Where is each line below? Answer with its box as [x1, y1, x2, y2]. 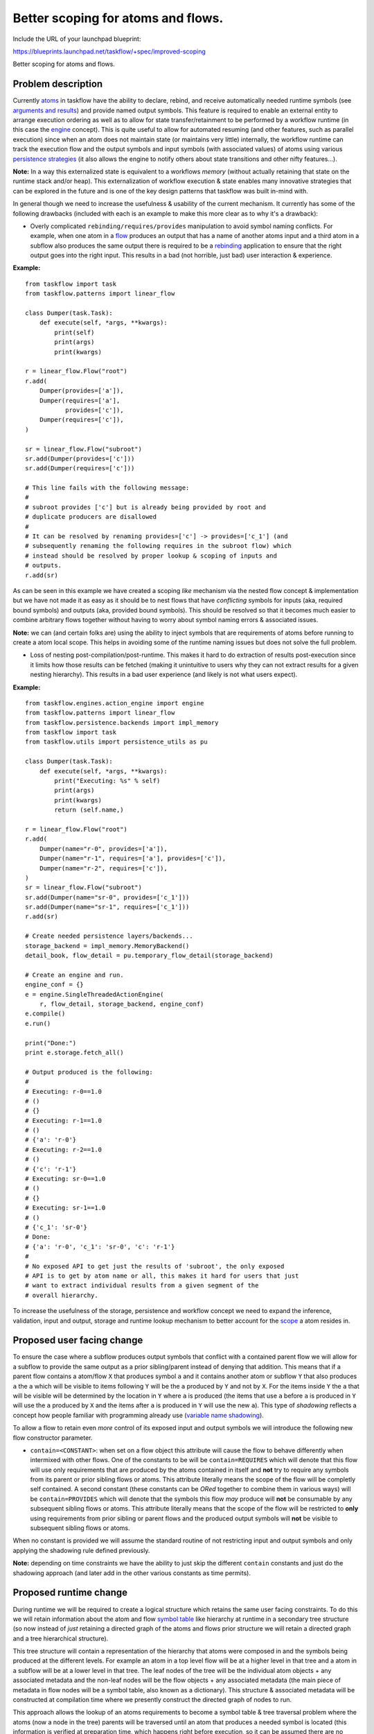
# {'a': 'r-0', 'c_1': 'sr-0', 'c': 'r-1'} [25, 1242, 175, 1251]
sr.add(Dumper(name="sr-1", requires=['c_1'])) [25, 903, 190, 911]
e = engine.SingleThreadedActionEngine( [25, 990, 164, 998]
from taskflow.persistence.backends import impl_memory [25, 719, 219, 726]
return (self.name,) [54, 806, 124, 814]
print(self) [54, 328, 95, 336]
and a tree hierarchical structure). [12, 1634, 109, 1642]
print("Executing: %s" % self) [54, 777, 161, 785]
